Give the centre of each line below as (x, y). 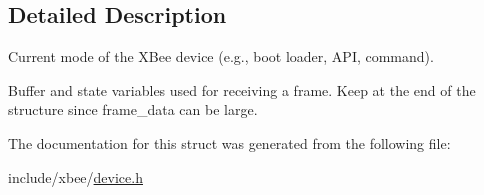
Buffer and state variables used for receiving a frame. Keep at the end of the (242, 89)
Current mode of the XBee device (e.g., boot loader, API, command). (221, 56)
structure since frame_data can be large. (133, 109)
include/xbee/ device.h (75, 176)
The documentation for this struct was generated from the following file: (229, 142)
